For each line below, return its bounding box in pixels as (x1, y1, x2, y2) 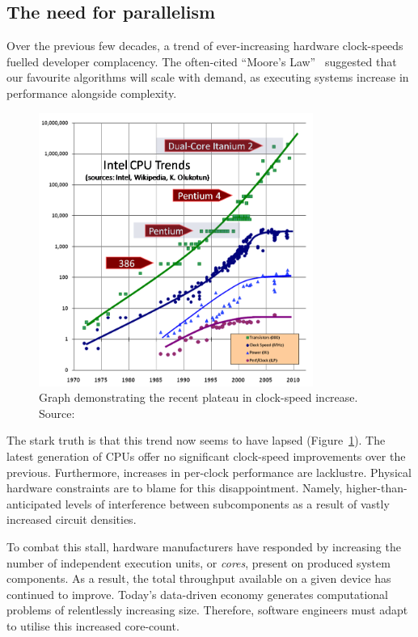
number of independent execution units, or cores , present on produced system (6, 554, 391, 571)
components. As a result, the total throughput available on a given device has (6, 570, 391, 587)
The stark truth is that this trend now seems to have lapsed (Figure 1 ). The (6, 432, 386, 449)
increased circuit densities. (6, 511, 137, 528)
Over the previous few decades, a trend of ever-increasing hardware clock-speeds (6, 37, 403, 54)
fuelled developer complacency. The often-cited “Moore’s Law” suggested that (6, 53, 397, 70)
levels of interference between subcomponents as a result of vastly (65, 495, 390, 512)
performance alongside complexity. (6, 84, 177, 101)
